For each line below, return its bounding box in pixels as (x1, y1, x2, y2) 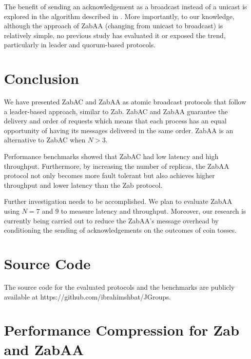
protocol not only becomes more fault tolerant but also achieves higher (4, 170, 215, 180)
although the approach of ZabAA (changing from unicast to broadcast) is (4, 20, 223, 31)
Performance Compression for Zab (4, 320, 239, 340)
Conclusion (4, 68, 79, 88)
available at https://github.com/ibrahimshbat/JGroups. (4, 291, 171, 301)
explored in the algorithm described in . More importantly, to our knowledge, (4, 11, 234, 21)
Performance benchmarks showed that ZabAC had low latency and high (4, 151, 219, 161)
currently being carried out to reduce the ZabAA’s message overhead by (4, 215, 219, 225)
